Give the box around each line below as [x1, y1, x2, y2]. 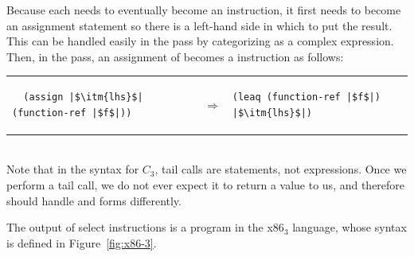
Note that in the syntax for [6, 161, 139, 177]
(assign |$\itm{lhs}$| [23, 92, 143, 103]
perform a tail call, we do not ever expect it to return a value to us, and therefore [6, 177, 405, 193]
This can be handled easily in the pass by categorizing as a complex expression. [6, 33, 394, 49]
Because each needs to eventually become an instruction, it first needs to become [6, 2, 401, 18]
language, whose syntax [292, 219, 407, 236]
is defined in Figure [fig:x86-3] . [6, 234, 157, 251]
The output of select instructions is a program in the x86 [6, 219, 284, 236]
